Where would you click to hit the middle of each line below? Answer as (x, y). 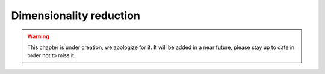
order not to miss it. (51, 55)
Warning (38, 36)
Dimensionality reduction (76, 16)
